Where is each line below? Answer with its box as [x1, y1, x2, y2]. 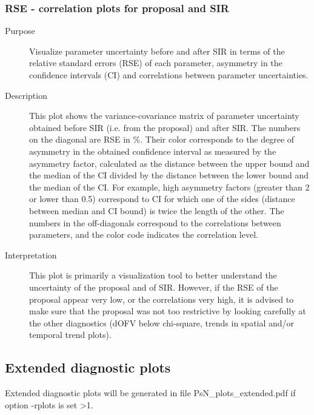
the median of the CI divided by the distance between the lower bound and [29, 169, 309, 181]
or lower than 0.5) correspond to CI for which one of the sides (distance [29, 192, 295, 205]
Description [5, 89, 47, 101]
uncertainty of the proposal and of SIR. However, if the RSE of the [29, 280, 278, 293]
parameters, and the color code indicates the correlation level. [29, 228, 258, 241]
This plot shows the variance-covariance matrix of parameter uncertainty [29, 109, 299, 122]
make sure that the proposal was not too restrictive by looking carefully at [29, 305, 306, 317]
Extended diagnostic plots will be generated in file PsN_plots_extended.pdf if [5, 386, 296, 399]
